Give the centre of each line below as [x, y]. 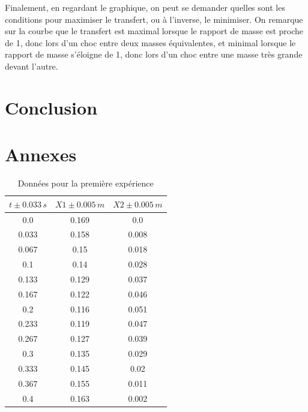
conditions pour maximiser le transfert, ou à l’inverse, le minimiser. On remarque [154, 19]
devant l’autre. [32, 66]
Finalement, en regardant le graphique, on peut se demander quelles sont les [145, 7]
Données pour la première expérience [86, 183]
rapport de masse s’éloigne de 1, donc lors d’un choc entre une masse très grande [154, 54]
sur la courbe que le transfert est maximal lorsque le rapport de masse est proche [154, 31]
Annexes [41, 154]
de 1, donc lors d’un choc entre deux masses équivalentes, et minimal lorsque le [150, 42]
